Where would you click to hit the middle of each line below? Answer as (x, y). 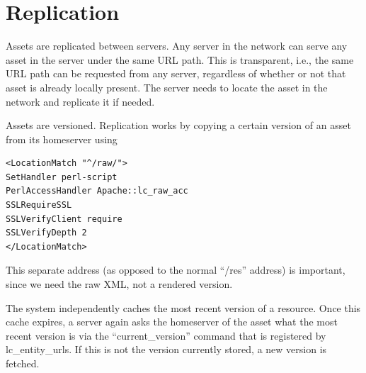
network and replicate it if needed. (80, 101)
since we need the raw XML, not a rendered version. (119, 284)
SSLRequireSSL (39, 205)
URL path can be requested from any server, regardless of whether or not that (176, 73)
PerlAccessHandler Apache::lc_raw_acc (97, 191)
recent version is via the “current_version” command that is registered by (166, 335)
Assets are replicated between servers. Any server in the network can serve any (177, 46)
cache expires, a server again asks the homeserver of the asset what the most (172, 322)
